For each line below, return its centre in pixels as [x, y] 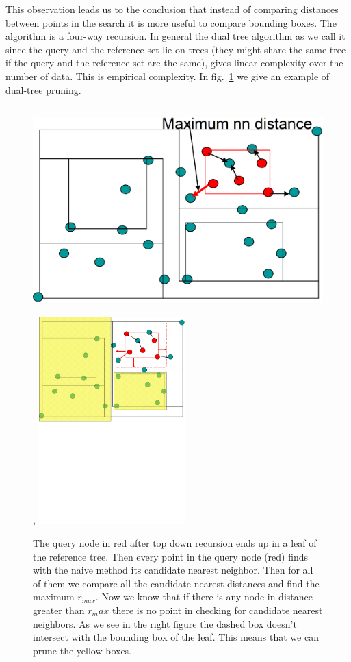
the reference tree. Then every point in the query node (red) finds [171, 556]
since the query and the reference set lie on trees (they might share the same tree [176, 49]
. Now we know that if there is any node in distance [204, 597]
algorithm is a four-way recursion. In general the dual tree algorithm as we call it [175, 36]
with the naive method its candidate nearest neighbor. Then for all [173, 570]
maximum [54, 597]
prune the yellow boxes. [82, 650]
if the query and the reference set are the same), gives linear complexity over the [174, 63]
